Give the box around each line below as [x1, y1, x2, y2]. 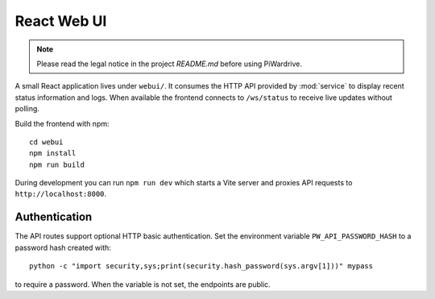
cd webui [29, 137, 64, 147]
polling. [14, 104, 40, 114]
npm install [29, 149, 77, 158]
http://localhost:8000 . [14, 189, 107, 199]
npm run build [29, 160, 85, 169]
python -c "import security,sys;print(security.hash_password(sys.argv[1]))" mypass [29, 262, 374, 271]
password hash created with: [14, 243, 112, 252]
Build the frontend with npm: [14, 118, 110, 128]
